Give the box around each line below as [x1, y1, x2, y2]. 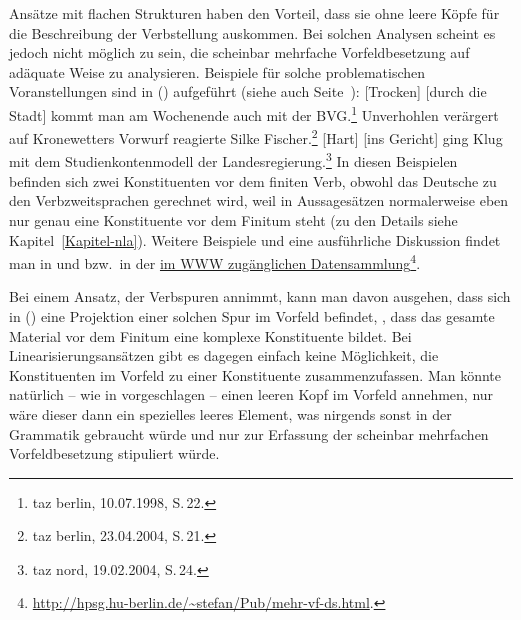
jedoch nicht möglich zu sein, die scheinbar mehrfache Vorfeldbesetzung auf [9, 42, 470, 63]
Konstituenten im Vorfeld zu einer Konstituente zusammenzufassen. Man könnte [9, 364, 502, 385]
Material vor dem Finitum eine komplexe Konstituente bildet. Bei [9, 325, 412, 346]
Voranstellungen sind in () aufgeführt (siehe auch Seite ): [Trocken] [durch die [9, 81, 487, 102]
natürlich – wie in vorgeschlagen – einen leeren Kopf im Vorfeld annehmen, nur [9, 384, 494, 405]
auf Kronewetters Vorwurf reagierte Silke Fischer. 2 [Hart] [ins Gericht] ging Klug [9, 125, 503, 148]
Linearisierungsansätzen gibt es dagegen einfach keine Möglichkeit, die [9, 345, 439, 366]
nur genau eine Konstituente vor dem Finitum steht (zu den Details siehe [9, 209, 458, 230]
